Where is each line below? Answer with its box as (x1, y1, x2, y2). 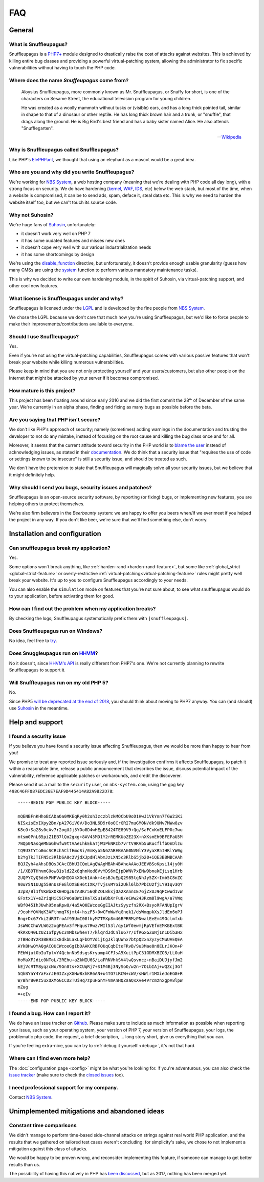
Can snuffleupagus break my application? (9, 544, 111, 551)
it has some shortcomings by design (21, 251, 95, 257)
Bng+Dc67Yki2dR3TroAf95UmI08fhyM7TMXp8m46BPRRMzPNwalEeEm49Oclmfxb (18, 916, 183, 922)
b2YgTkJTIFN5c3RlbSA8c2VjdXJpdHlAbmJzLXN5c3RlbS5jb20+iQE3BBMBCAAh (18, 854, 183, 860)
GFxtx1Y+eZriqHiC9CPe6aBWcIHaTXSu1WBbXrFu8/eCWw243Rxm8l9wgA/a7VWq (18, 896, 183, 901)
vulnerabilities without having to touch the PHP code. (9, 65, 116, 71)
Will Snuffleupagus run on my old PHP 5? (9, 679, 109, 686)
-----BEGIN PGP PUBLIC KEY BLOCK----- (18, 799, 111, 805)
